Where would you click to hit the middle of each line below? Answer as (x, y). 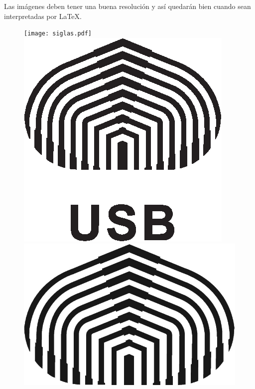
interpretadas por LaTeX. (43, 16)
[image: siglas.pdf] (58, 34)
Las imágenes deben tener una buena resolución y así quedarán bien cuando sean (127, 6)
